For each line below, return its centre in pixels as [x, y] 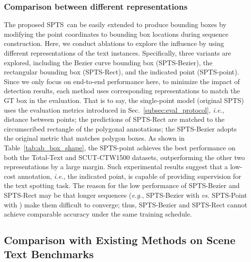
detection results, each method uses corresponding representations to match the [122, 91]
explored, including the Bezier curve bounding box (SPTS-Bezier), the [108, 62]
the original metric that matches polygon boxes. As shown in [94, 138]
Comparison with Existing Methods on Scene [120, 240]
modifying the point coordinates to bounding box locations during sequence [116, 34]
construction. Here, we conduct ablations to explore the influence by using [114, 43]
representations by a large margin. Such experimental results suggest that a [116, 167]
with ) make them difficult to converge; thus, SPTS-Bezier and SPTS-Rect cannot [126, 204]
